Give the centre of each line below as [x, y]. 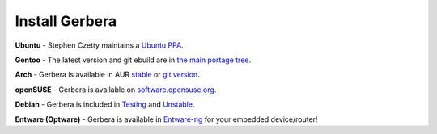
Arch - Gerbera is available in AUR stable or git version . [107, 75]
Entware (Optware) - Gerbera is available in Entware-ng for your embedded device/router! [166, 119]
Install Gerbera [66, 21]
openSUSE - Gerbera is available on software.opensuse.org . [116, 90]
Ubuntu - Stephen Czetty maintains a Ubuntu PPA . [99, 45]
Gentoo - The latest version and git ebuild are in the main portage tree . [133, 60]
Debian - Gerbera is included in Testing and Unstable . [105, 104]
